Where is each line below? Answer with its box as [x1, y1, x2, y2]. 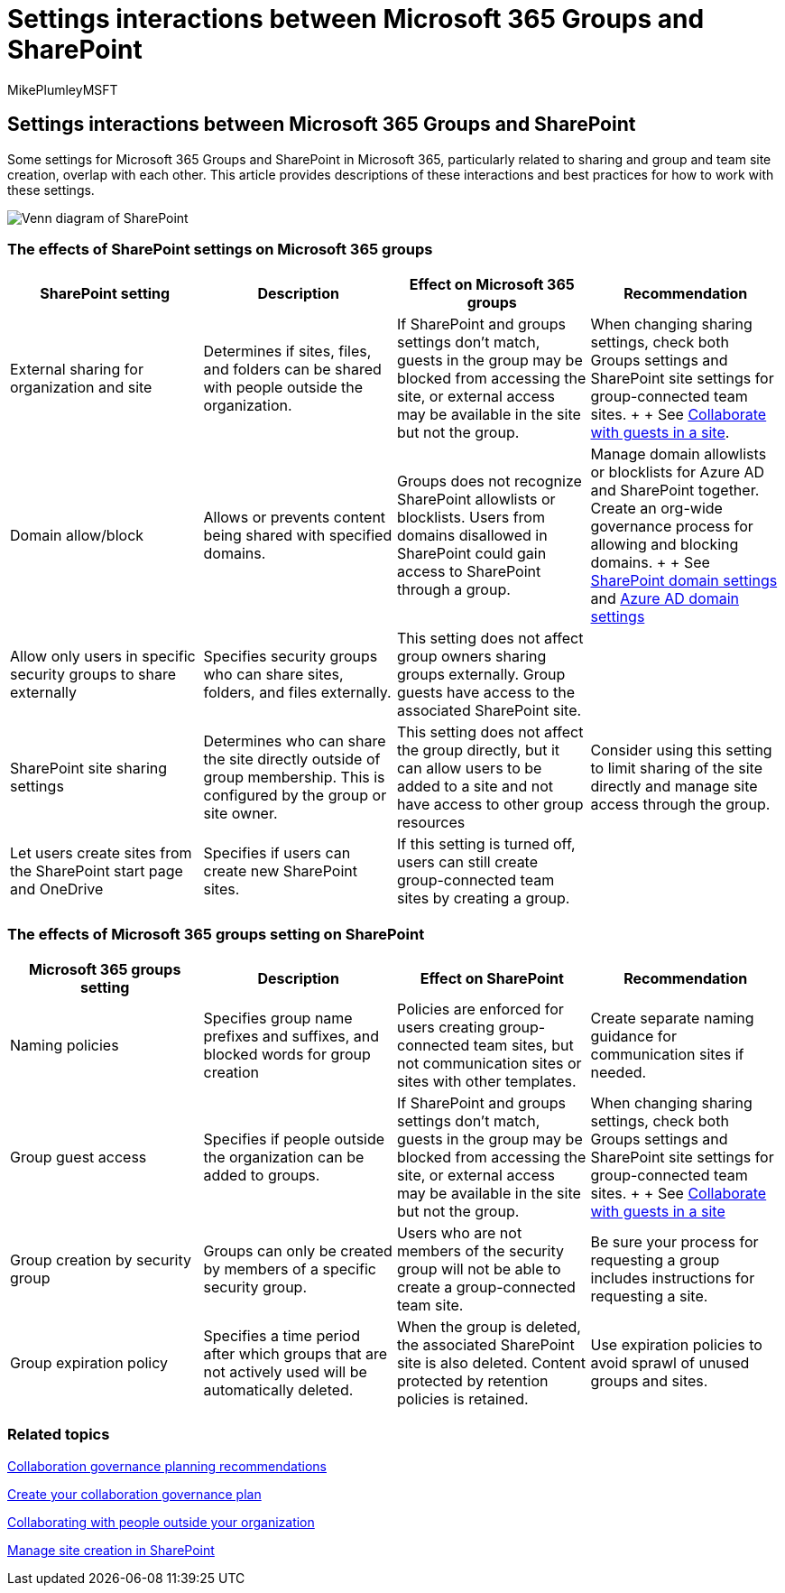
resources [397, 813, 466, 832]
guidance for [590, 1027, 677, 1046]
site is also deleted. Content [397, 1354, 586, 1373]
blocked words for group [203, 1045, 371, 1064]
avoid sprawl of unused [590, 1354, 750, 1373]
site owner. [203, 804, 278, 823]
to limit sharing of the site [590, 759, 763, 778]
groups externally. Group [397, 665, 566, 684]
